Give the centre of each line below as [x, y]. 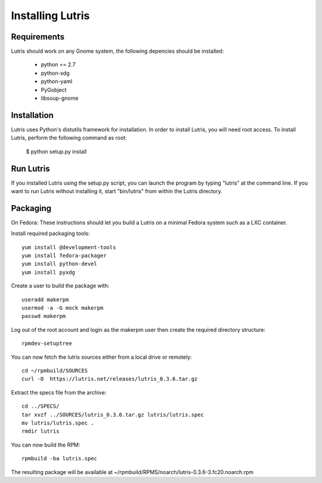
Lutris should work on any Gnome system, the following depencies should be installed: [117, 51]
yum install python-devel [60, 264]
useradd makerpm [45, 299]
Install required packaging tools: [50, 234]
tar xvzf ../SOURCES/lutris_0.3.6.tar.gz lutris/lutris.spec [113, 415]
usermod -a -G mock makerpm [63, 308]
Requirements [38, 37]
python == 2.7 [58, 65]
